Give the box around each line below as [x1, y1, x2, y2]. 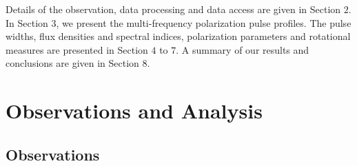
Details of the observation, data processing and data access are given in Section [6, 2, 341, 16]
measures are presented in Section [6, 42, 148, 56]
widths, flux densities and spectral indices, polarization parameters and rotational [6, 29, 351, 43]
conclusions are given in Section [6, 56, 139, 70]
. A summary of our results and [176, 42, 309, 56]
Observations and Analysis [6, 96, 263, 125]
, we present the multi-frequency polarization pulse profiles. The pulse [56, 15, 351, 30]
